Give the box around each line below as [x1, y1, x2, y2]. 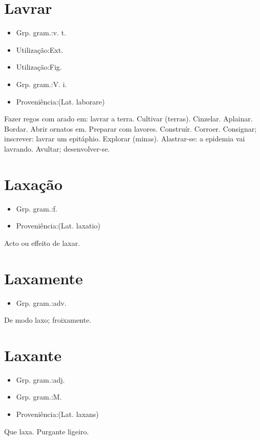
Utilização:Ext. [16, 44, 64, 55]
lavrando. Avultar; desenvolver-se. [4, 143, 110, 154]
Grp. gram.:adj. [16, 374, 65, 385]
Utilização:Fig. [16, 61, 62, 72]
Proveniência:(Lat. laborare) [16, 96, 105, 107]
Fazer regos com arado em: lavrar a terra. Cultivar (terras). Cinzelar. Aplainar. [4, 113, 253, 124]
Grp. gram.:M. [16, 391, 62, 402]
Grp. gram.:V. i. [16, 78, 67, 89]
